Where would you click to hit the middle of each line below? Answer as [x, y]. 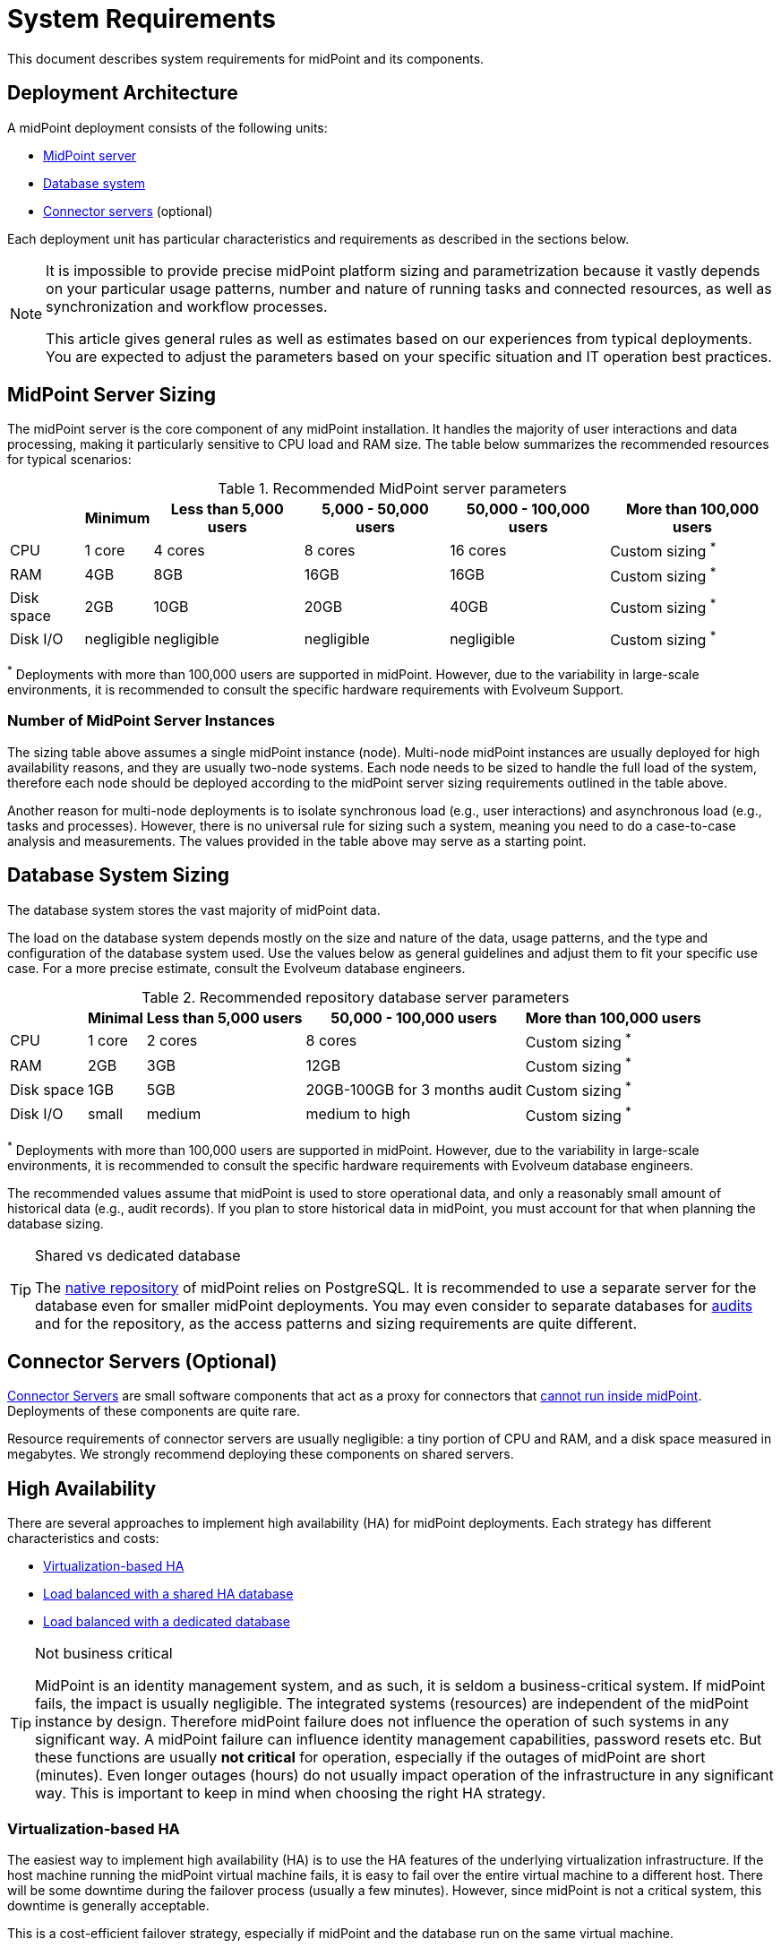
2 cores [172, 1041]
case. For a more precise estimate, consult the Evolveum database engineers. [236, 968]
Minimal [116, 1017]
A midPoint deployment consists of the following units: [167, 127]
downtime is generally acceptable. [108, 1906]
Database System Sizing [119, 875]
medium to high [358, 1114]
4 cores [179, 551]
